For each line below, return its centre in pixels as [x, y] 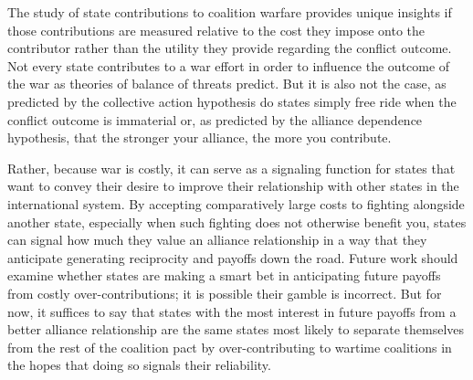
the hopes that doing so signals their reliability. [139, 365]
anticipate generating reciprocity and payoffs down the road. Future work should [233, 257]
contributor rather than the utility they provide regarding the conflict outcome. [230, 48]
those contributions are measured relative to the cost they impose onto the [216, 30]
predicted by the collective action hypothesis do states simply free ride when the [232, 101]
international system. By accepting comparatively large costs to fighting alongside [236, 203]
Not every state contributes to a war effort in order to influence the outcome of [229, 65]
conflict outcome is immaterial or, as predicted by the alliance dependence [215, 119]
